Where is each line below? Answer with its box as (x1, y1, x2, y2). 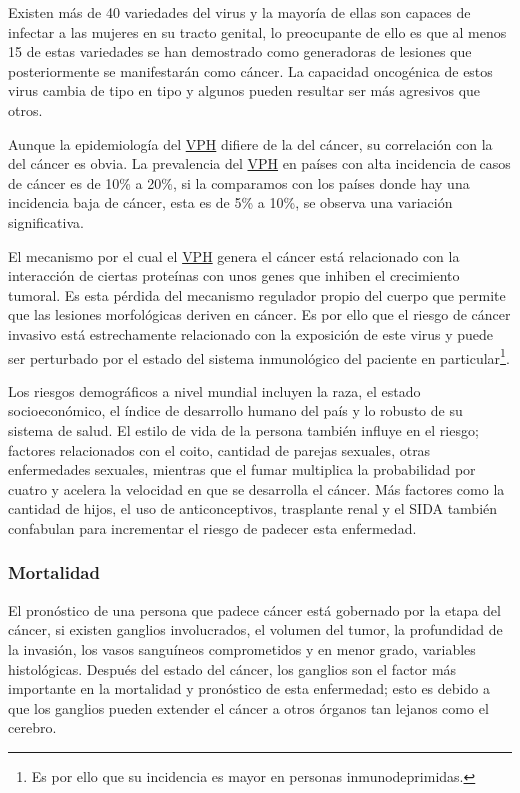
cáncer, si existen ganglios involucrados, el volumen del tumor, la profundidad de (8, 619, 503, 640)
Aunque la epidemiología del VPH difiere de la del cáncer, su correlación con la (8, 133, 493, 154)
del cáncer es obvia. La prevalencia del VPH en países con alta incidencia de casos (8, 153, 511, 174)
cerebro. (8, 717, 57, 738)
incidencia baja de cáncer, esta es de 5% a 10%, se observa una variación (8, 192, 453, 213)
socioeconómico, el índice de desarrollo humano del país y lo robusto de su (8, 400, 463, 421)
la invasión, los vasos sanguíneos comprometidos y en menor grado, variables (8, 638, 476, 659)
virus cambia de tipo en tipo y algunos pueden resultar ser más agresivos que (8, 80, 481, 101)
